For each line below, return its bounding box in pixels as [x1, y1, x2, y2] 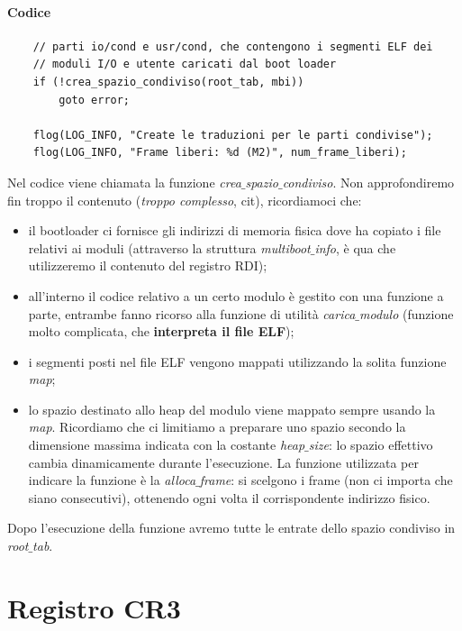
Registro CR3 [7, 589, 181, 626]
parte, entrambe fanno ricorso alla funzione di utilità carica [28, 304, 356, 323]
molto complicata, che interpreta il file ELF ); [28, 322, 294, 341]
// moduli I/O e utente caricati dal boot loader [32, 58, 337, 71]
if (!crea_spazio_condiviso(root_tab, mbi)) [32, 75, 304, 88]
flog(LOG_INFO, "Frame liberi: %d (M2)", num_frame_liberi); [32, 146, 407, 160]
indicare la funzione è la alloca [28, 471, 196, 489]
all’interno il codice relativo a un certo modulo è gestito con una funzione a [28, 286, 444, 305]
